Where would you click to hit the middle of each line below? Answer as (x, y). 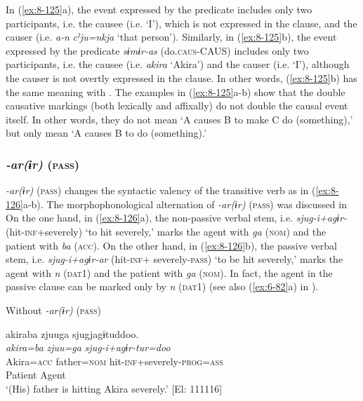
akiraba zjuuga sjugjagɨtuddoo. (72, 333)
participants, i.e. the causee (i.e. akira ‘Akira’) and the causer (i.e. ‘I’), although (178, 64)
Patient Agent (36, 375)
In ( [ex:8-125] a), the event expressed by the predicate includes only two (159, 9)
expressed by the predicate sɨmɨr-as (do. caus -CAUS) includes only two (157, 50)
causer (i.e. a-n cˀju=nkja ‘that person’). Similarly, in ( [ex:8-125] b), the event (171, 37)
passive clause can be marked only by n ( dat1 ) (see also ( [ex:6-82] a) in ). (162, 286)
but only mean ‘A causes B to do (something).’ (106, 133)
